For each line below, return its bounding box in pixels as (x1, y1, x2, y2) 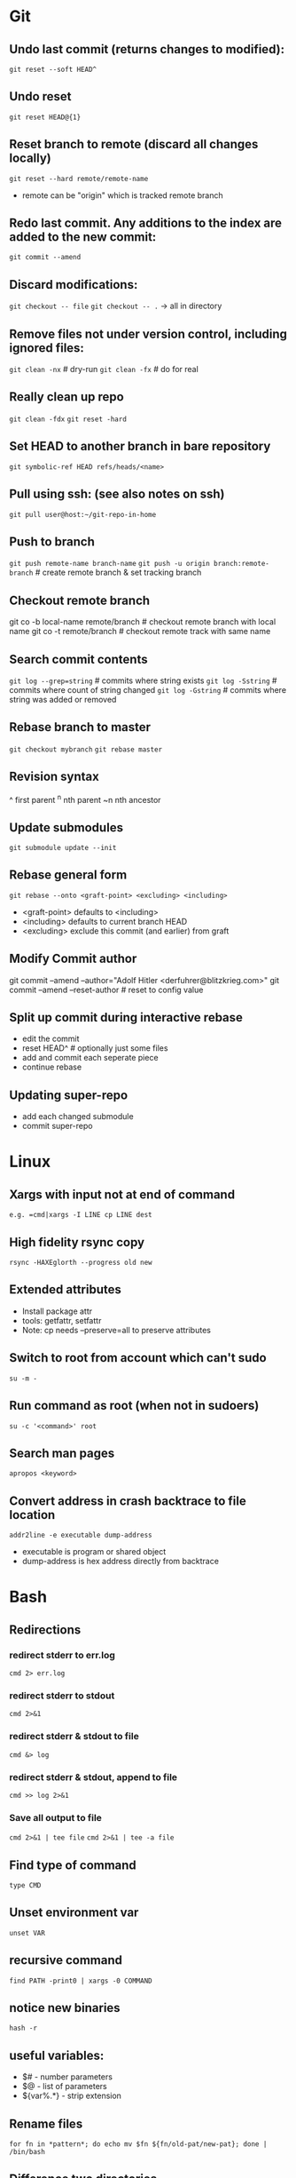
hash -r (9, 2023, 38, 2033)
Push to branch (9, 534, 96, 549)
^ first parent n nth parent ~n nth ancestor (9, 792, 161, 805)
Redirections (9, 1622, 82, 1637)
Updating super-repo (9, 1087, 129, 1102)
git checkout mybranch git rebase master (9, 744, 162, 754)
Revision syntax (9, 769, 99, 784)
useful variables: (9, 2047, 105, 2063)
